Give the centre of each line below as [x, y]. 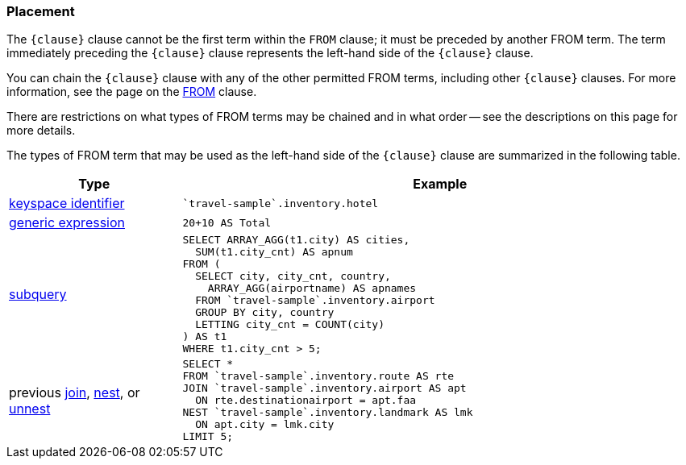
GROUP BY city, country [265, 313]
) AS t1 [205, 337]
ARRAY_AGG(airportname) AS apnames [312, 289]
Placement [41, 11]
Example [440, 184]
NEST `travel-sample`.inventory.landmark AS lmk [328, 413]
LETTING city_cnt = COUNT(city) [290, 325]
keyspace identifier [67, 203]
